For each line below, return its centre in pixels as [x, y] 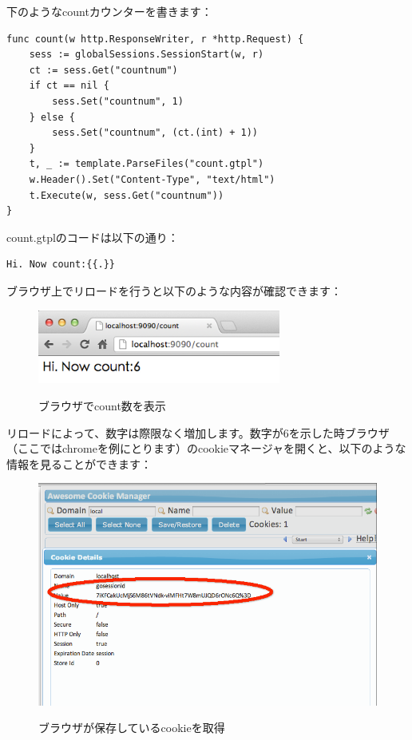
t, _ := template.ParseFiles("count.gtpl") [147, 164]
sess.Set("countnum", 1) [118, 101]
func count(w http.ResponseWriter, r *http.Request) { [155, 39]
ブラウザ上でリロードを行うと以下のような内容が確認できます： [174, 290]
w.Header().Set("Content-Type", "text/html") [152, 179]
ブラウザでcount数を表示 [102, 406]
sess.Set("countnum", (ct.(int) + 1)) [155, 133]
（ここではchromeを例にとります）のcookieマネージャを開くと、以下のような [206, 448]
